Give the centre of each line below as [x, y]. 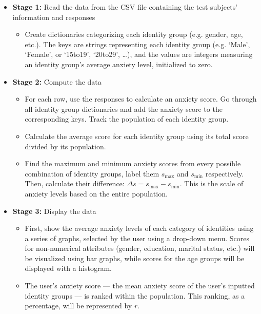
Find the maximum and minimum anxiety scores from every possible [133, 163]
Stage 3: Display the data [54, 211]
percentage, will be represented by [78, 306]
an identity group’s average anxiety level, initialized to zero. [119, 64]
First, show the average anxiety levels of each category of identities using [139, 228]
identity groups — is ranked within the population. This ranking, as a [135, 295]
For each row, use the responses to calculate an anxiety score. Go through [141, 99]
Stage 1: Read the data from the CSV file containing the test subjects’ [125, 7]
